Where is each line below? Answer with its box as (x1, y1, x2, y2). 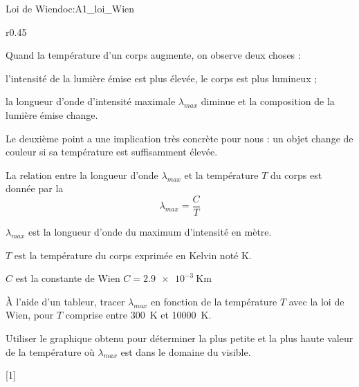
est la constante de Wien (15, 271, 120, 285)
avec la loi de (288, 294, 344, 308)
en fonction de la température (151, 294, 277, 308)
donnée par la (6, 181, 64, 196)
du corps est (270, 167, 322, 182)
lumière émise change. (6, 107, 98, 122)
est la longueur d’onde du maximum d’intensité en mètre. (28, 225, 272, 238)
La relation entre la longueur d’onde (6, 167, 158, 182)
